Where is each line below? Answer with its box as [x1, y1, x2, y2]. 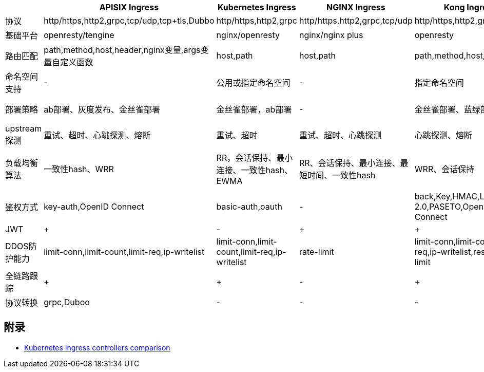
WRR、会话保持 [414, 164, 475, 174]
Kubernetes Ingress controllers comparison [24, 343, 170, 352]
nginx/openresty [216, 30, 280, 40]
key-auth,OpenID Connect [44, 201, 144, 212]
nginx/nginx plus [299, 30, 363, 40]
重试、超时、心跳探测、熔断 [44, 130, 151, 140]
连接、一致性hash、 [216, 165, 293, 175]
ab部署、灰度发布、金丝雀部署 [44, 104, 160, 115]
